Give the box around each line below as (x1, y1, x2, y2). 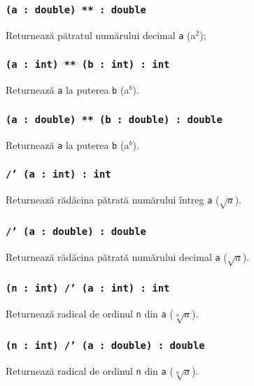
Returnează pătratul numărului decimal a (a (6, 27, 196, 42)
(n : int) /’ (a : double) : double (6, 339, 205, 351)
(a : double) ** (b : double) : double (6, 113, 223, 125)
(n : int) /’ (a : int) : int (6, 283, 170, 294)
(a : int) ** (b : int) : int (6, 59, 170, 71)
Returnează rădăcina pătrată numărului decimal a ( (6, 249, 227, 264)
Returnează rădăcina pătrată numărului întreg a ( (6, 192, 220, 207)
